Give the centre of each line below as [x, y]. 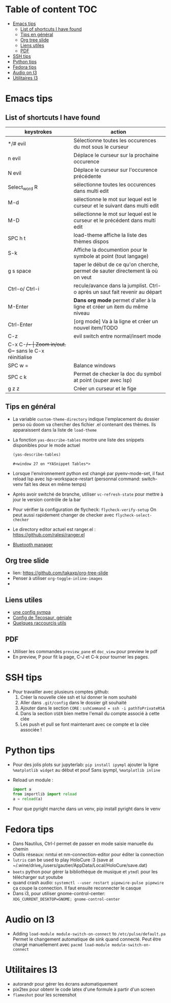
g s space [20, 271]
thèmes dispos [91, 241]
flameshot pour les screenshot [45, 995]
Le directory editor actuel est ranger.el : [54, 529]
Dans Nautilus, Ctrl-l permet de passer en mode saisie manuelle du [83, 843]
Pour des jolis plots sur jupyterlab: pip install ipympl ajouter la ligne [85, 764]
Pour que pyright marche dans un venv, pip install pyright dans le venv [87, 809]
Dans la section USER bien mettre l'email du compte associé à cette [90, 714]
